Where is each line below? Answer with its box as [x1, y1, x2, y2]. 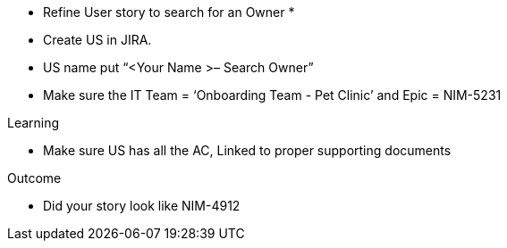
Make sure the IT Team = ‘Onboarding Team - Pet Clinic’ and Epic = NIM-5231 [43, 87, 502, 103]
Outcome [7, 170, 62, 186]
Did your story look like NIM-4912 [43, 198, 241, 213]
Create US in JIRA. [43, 32, 152, 47]
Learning [7, 115, 60, 130]
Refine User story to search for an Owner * [43, 4, 295, 20]
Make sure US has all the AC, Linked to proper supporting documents [43, 143, 452, 158]
